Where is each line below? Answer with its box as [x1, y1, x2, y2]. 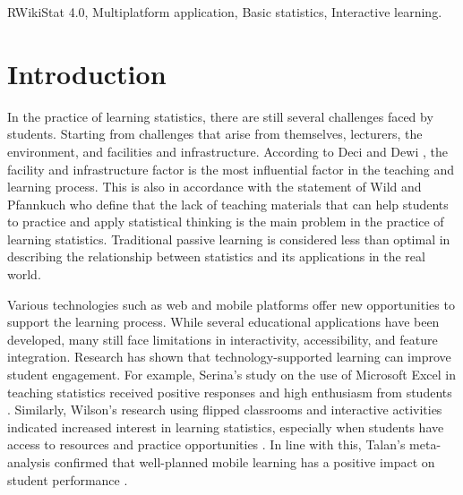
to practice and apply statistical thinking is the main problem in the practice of [7, 212, 444, 231]
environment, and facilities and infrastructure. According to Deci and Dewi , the [7, 141, 448, 160]
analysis [7, 453, 50, 471]
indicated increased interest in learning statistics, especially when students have [7, 417, 444, 436]
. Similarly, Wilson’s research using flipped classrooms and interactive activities [7, 400, 442, 419]
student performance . [7, 470, 128, 489]
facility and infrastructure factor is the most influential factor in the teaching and [7, 159, 455, 178]
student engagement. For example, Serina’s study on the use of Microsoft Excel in [7, 365, 457, 384]
